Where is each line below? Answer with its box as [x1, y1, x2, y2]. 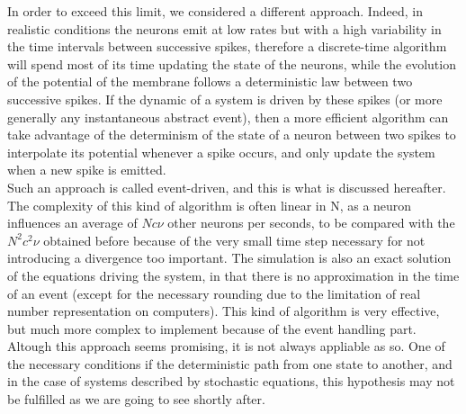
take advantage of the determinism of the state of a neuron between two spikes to [7, 125, 456, 144]
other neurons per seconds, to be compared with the [167, 213, 455, 232]
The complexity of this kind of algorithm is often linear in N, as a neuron [7, 195, 412, 214]
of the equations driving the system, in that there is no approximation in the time [7, 265, 460, 284]
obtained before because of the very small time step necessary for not [43, 230, 426, 249]
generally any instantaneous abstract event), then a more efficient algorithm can [7, 107, 449, 126]
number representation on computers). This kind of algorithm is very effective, [7, 301, 440, 320]
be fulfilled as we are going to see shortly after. [7, 390, 265, 409]
